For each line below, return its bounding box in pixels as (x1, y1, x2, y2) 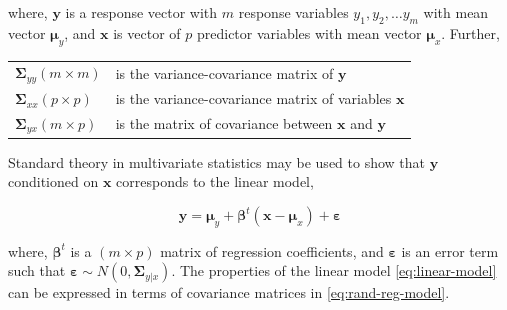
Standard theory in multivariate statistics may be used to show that (8, 151, 426, 172)
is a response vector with (65, 2, 218, 22)
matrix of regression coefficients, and (160, 240, 384, 261)
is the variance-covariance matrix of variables (115, 88, 392, 109)
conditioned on (8, 171, 99, 192)
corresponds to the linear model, (116, 171, 314, 192)
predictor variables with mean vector (196, 22, 422, 43)
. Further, (441, 22, 500, 43)
